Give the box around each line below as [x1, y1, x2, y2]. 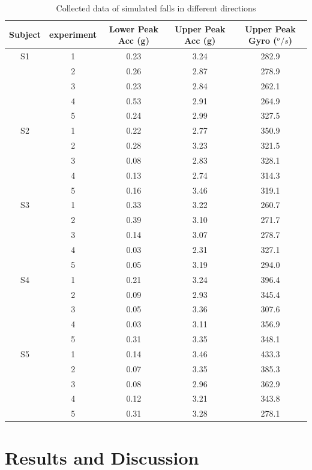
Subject [9, 28, 41, 41]
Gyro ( [248, 34, 277, 47]
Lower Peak [109, 22, 158, 35]
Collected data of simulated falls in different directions [56, 2, 256, 14]
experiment [49, 28, 97, 41]
